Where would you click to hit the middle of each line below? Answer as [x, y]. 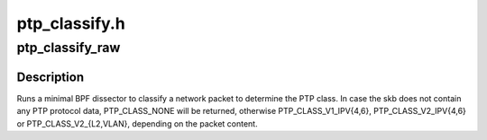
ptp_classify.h [71, 23]
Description [51, 77]
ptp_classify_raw [69, 48]
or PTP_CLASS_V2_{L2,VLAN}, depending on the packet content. [137, 123]
